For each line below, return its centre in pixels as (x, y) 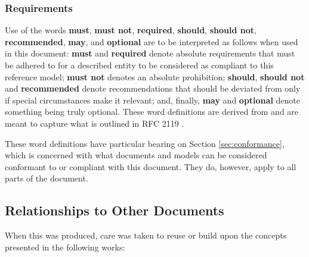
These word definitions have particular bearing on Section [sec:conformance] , (145, 143)
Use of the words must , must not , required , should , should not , (131, 30)
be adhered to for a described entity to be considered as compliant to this (139, 65)
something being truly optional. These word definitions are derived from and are (152, 112)
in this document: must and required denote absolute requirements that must (150, 53)
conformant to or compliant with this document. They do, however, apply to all (151, 166)
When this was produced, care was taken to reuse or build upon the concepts (146, 235)
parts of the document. (47, 178)
